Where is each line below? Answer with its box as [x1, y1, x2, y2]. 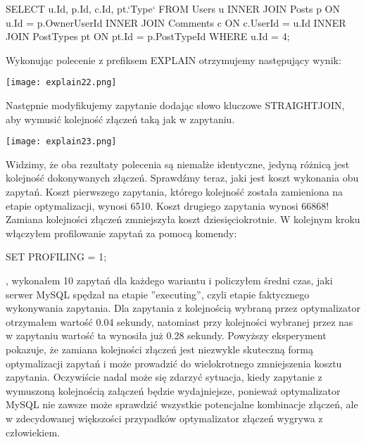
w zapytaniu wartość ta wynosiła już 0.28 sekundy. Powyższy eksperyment [6, 328, 327, 343]
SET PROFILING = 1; [6, 249, 107, 264]
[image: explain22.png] [6, 77, 117, 88]
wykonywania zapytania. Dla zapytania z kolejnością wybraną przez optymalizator [6, 301, 361, 315]
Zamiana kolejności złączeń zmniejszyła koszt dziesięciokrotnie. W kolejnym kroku [6, 212, 360, 227]
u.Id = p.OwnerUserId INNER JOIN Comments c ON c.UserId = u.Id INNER [6, 15, 346, 30]
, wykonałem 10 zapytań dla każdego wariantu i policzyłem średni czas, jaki [6, 273, 333, 288]
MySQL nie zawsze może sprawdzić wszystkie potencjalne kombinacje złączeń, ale [6, 397, 358, 412]
